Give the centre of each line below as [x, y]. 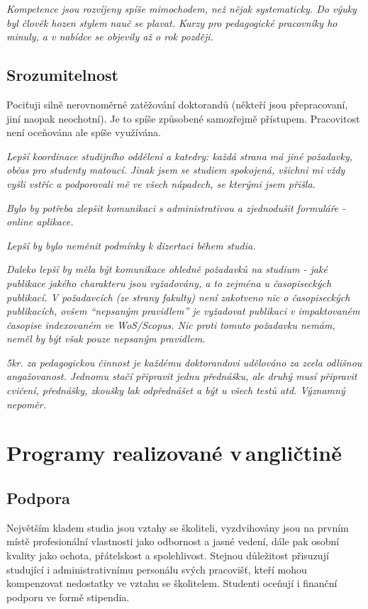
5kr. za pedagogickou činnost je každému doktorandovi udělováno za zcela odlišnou [184, 362]
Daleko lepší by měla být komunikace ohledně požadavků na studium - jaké [167, 269]
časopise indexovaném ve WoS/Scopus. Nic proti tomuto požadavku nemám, [171, 324]
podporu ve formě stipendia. [68, 597]
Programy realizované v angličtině [174, 453]
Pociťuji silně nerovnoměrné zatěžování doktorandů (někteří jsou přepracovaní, [177, 104]
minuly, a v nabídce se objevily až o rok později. [110, 37]
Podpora [38, 498]
